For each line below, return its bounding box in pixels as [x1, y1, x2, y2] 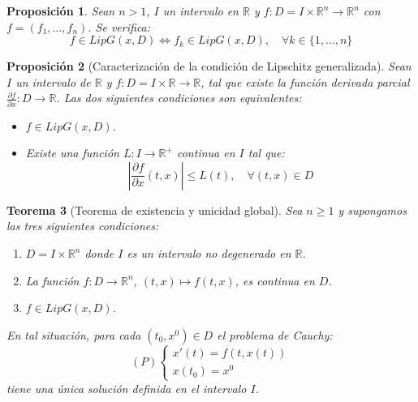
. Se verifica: [88, 18, 151, 35]
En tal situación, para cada [6, 326, 141, 343]
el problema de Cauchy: [217, 326, 333, 343]
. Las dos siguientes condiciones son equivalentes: [56, 89, 302, 106]
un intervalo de [15, 73, 91, 90]
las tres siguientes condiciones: [6, 217, 159, 234]
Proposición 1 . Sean [6, 2, 115, 19]
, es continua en [235, 272, 315, 289]
